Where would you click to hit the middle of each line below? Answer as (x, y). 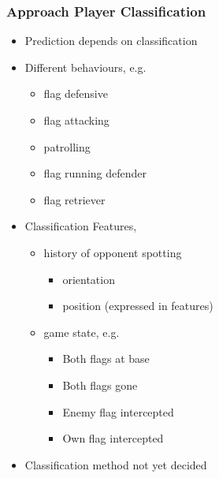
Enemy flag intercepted (118, 411)
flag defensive (76, 93)
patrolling (67, 146)
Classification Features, (81, 226)
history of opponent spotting (113, 252)
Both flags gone (100, 385)
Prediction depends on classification (111, 41)
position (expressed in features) (138, 306)
